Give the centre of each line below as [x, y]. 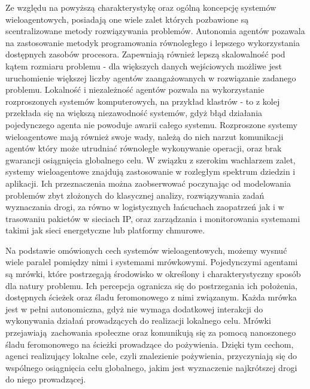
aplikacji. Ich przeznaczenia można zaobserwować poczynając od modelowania [148, 183]
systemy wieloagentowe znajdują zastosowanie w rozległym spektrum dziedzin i [151, 171]
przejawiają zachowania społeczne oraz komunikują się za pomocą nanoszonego [151, 332]
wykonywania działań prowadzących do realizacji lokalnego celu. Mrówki [138, 320]
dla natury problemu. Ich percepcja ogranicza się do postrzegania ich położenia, [152, 285]
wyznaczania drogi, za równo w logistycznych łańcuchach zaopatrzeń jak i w [145, 207]
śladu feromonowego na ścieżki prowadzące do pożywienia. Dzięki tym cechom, [150, 344]
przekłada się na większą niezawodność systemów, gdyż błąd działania [134, 113]
